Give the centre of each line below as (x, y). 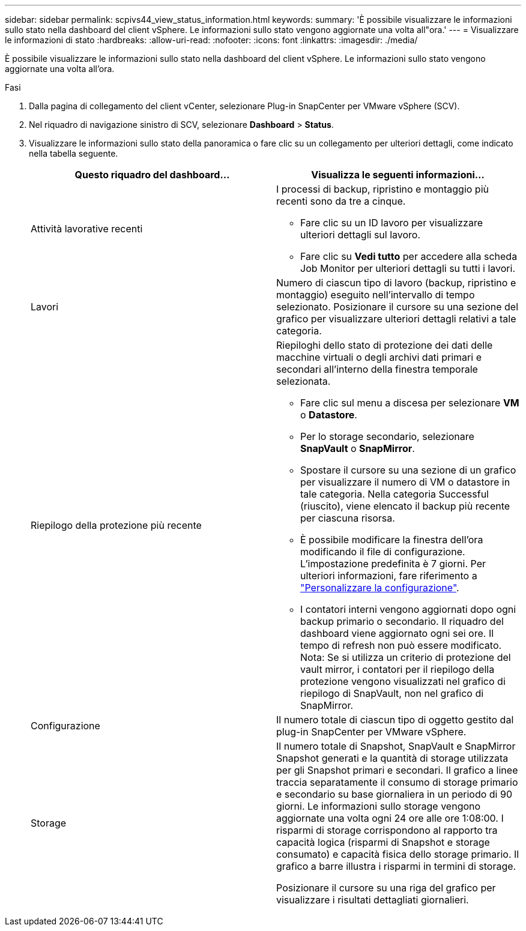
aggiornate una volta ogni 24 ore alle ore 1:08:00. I (390, 818)
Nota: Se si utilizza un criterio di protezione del (406, 657)
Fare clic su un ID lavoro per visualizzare (391, 223)
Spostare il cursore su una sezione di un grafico (408, 470)
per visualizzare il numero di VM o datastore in (405, 482)
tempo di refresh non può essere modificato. (401, 645)
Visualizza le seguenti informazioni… (398, 175)
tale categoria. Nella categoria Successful (394, 494)
